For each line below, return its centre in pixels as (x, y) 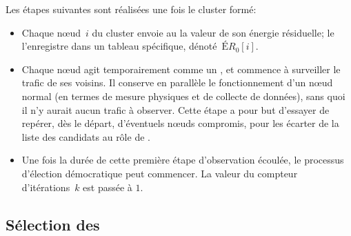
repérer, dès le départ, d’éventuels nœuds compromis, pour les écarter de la (180, 123)
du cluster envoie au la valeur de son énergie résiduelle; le (213, 32)
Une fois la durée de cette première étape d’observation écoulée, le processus (183, 160)
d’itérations (46, 187)
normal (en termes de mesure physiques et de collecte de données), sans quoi (183, 96)
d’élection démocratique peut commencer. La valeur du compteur (160, 173)
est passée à (108, 187)
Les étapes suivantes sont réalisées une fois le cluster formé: (131, 9)
